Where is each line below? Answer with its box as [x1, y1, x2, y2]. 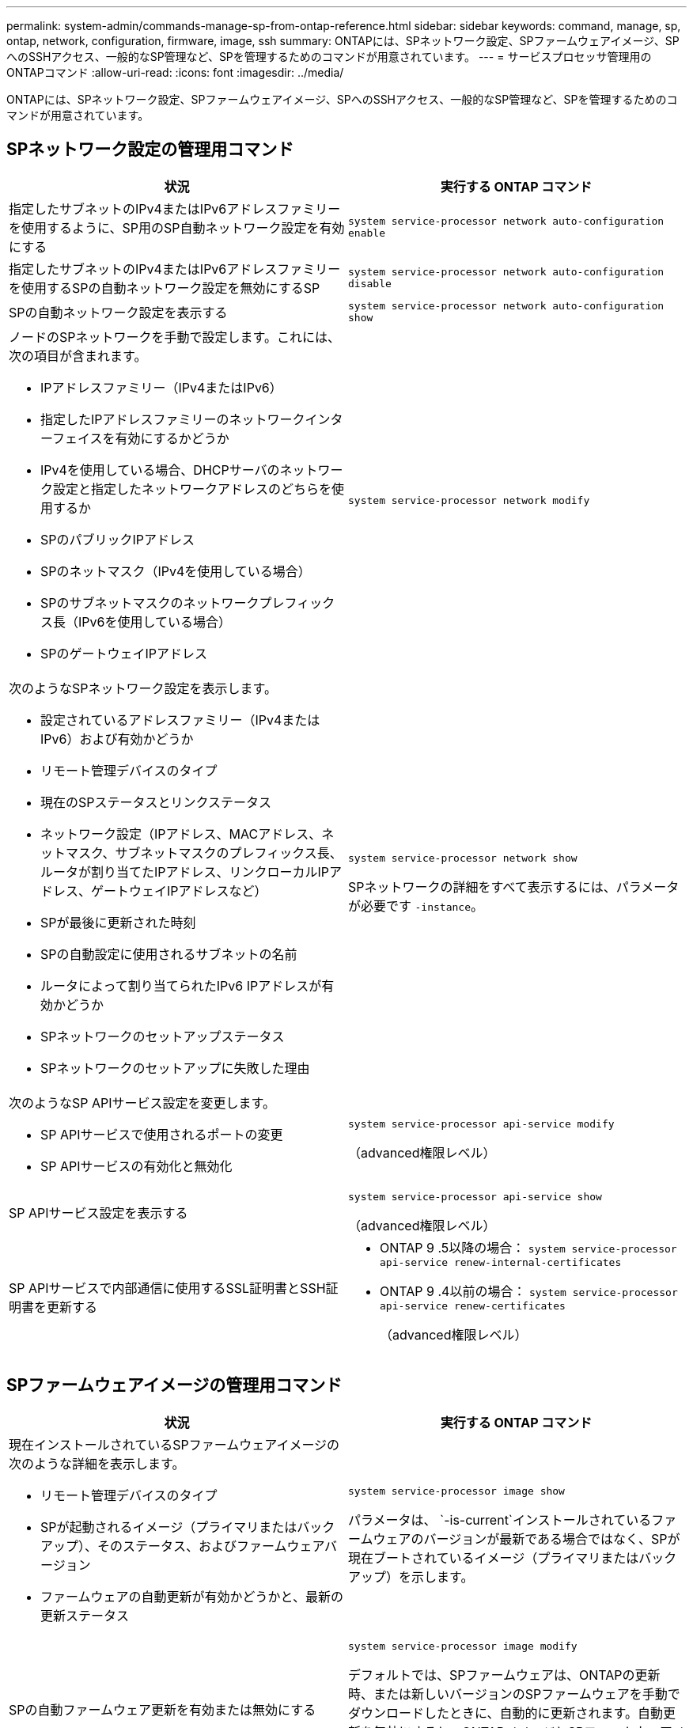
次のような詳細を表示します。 [9, 1455, 185, 1472]
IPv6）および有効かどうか [40, 730, 194, 747]
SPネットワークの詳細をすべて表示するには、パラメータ [348, 879, 680, 896]
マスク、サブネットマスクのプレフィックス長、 [66, 844, 343, 861]
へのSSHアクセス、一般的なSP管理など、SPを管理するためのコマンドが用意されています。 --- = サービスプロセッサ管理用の [6, 50, 652, 63]
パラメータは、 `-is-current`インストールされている [348, 1512, 652, 1529]
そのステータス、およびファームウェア [97, 1537, 324, 1554]
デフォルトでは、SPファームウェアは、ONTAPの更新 [348, 1666, 661, 1683]
